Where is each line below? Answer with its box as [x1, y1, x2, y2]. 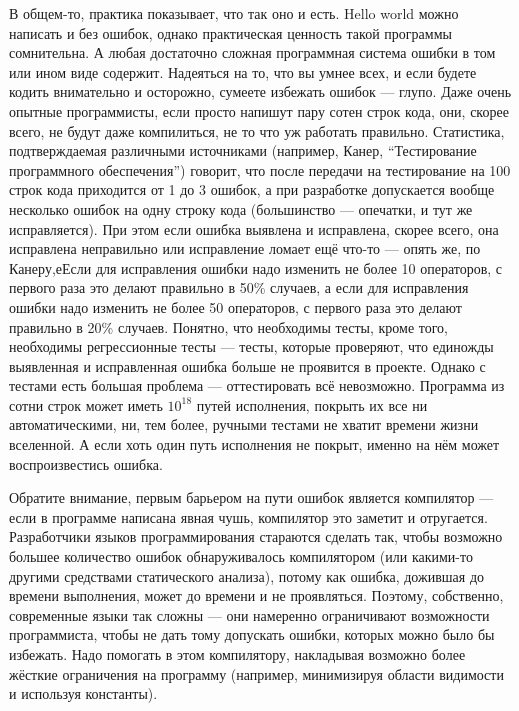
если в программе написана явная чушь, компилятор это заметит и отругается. [9, 506, 488, 527]
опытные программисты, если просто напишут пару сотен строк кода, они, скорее [9, 100, 509, 121]
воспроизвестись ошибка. [9, 453, 163, 474]
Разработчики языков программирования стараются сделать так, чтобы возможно [9, 526, 503, 547]
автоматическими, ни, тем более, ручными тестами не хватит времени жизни [9, 414, 479, 435]
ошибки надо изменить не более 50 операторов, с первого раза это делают [9, 296, 462, 317]
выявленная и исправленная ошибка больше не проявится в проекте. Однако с [9, 355, 486, 376]
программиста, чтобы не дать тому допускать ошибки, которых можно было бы [9, 624, 495, 645]
